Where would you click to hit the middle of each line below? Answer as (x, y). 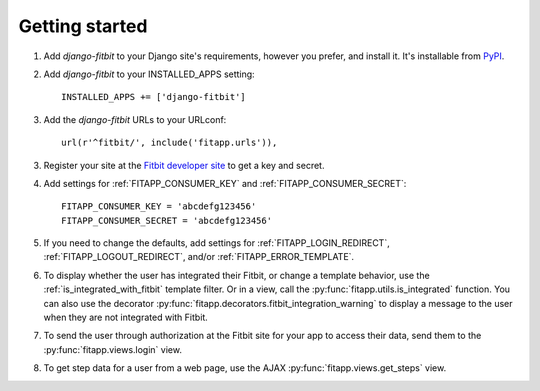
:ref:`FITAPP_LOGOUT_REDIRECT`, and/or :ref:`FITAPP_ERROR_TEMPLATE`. (199, 257)
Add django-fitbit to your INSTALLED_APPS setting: (149, 74)
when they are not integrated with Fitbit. (126, 317)
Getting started (83, 26)
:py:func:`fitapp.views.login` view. (112, 349)
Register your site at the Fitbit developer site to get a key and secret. (184, 165)
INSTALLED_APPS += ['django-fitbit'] (154, 97)
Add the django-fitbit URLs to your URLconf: (135, 119)
